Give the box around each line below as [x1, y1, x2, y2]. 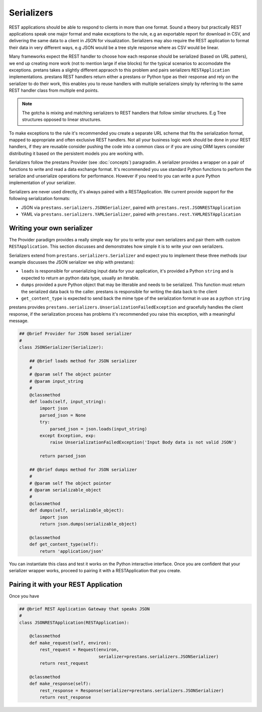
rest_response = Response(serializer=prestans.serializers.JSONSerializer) [39, 688, 224, 693]
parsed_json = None [39, 412, 86, 418]
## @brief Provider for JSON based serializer [19, 331, 132, 337]
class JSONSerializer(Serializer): [19, 344, 104, 350]
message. [9, 318, 29, 324]
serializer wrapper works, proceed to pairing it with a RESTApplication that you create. [9, 567, 181, 573]
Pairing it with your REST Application [9, 580, 123, 589]
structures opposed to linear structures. [22, 117, 102, 122]
